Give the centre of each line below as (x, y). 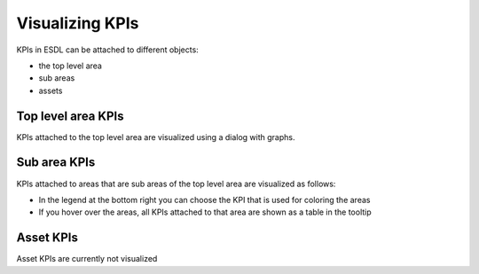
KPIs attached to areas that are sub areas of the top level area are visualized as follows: (176, 184)
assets (51, 90)
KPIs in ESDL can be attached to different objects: (107, 50)
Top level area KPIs (70, 116)
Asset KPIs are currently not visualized (87, 259)
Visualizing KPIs (78, 23)
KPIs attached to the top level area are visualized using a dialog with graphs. (156, 137)
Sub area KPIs (56, 163)
